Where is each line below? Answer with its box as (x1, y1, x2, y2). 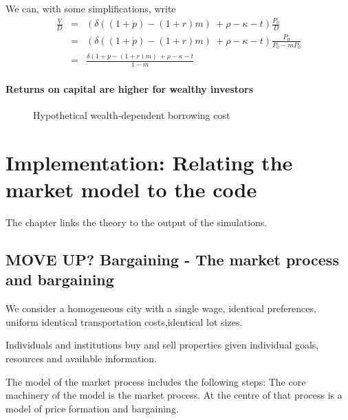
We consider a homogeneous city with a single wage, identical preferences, (6, 301, 316, 316)
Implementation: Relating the (6, 148, 293, 176)
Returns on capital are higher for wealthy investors (6, 81, 254, 96)
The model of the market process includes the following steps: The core (6, 374, 306, 388)
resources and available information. (6, 351, 157, 365)
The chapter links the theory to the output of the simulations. (6, 215, 268, 230)
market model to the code (6, 175, 257, 203)
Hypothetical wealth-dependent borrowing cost (33, 108, 230, 122)
